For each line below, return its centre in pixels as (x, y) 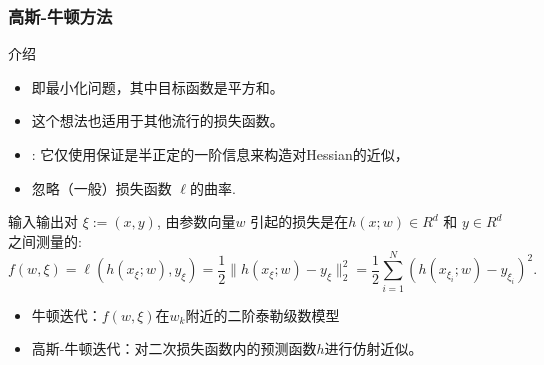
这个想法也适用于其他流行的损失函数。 (157, 120)
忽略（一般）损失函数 (101, 187)
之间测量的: (45, 240)
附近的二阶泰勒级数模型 (262, 314)
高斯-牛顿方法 (60, 15)
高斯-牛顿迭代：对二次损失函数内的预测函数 (174, 348)
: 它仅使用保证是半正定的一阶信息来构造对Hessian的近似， (220, 154)
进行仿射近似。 (373, 348)
